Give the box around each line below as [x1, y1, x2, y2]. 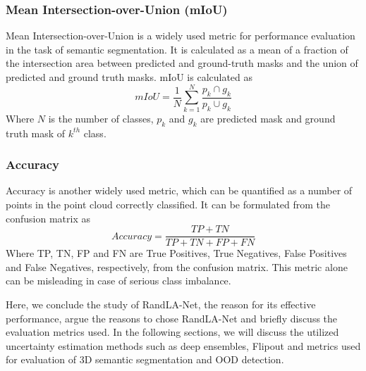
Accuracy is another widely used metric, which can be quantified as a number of [6, 183, 353, 198]
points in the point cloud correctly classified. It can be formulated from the [6, 196, 331, 211]
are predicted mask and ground [200, 111, 336, 125]
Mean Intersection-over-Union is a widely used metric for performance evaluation [6, 28, 355, 43]
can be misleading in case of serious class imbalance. [6, 273, 231, 288]
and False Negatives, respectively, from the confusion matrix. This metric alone [6, 259, 348, 274]
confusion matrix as [6, 210, 90, 225]
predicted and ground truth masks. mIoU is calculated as [6, 70, 253, 84]
